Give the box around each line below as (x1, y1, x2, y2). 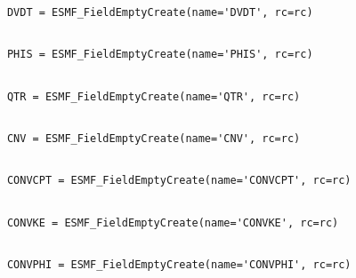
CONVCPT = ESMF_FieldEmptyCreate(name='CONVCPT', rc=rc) (6, 174, 352, 187)
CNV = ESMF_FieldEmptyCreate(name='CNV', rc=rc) (6, 131, 301, 145)
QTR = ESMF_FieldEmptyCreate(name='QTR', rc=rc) (6, 90, 301, 103)
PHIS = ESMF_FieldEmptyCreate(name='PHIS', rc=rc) (6, 48, 313, 61)
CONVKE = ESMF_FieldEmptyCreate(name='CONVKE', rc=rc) (6, 216, 339, 229)
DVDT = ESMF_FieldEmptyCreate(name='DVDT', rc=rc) (6, 6, 313, 19)
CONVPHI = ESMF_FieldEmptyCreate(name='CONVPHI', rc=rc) (6, 258, 352, 271)
